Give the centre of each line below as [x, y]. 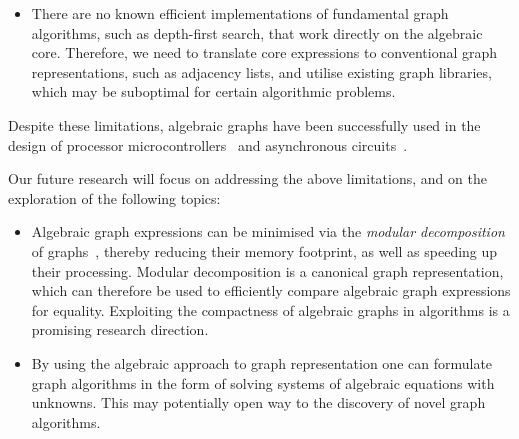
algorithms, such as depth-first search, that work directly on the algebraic [257, 32]
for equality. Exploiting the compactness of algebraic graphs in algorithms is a [270, 309]
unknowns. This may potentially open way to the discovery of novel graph [258, 402]
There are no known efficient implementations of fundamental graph [240, 13]
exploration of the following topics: [114, 197]
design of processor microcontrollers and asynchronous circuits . [208, 144]
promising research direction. [120, 329]
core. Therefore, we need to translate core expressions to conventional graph [264, 52]
